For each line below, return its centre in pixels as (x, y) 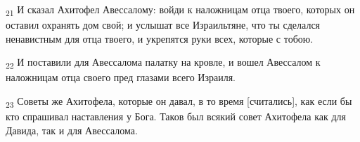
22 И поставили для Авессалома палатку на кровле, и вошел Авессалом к (163, 63)
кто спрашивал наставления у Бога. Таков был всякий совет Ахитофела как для (176, 116)
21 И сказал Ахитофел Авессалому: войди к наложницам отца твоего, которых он (180, 10)
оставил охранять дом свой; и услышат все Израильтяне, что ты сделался (163, 25)
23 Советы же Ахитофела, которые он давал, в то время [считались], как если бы (179, 102)
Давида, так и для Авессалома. (72, 130)
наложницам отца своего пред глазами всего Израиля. (121, 77)
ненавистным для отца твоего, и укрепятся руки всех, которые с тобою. (160, 38)
